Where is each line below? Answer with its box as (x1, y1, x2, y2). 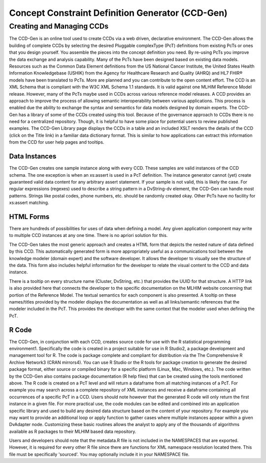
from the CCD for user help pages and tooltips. (9, 139, 104, 145)
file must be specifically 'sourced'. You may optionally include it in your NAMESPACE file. (9, 451, 190, 457)
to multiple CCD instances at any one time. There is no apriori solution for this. (9, 232, 168, 238)
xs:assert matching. (9, 200, 49, 206)
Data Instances (9, 152, 57, 160)
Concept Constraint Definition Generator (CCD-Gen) (9, 7, 228, 18)
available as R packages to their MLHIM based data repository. (9, 428, 136, 434)
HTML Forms (9, 212, 50, 221)
